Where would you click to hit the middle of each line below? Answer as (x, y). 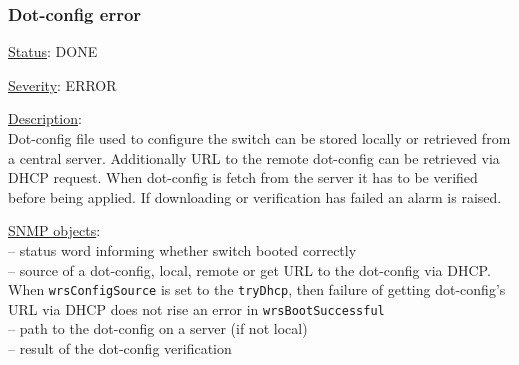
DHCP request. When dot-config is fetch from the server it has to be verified (243, 177)
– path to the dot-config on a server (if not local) (158, 328)
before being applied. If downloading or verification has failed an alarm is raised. (255, 196)
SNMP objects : (54, 230)
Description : (45, 118)
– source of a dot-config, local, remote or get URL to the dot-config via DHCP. (249, 269)
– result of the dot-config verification (120, 348)
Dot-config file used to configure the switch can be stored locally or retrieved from (259, 138)
